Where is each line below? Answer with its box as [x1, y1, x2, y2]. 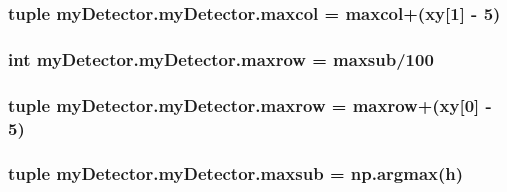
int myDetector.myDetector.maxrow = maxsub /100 [8, 46, 434, 71]
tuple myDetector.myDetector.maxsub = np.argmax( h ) [8, 161, 464, 186]
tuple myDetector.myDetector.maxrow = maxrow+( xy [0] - [8, 92, 492, 117]
